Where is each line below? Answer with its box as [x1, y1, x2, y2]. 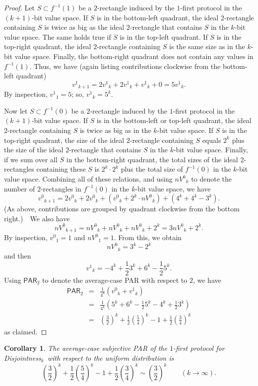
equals [202, 134, 221, 145]
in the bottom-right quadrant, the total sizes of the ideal [66, 154, 238, 164]
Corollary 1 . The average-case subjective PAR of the [4, 343, 167, 353]
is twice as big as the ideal [44, 22, 125, 32]
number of [4, 183, 35, 193]
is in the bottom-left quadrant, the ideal [97, 12, 219, 22]
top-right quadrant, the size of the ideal [4, 134, 125, 145]
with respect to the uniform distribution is [47, 352, 174, 363]
